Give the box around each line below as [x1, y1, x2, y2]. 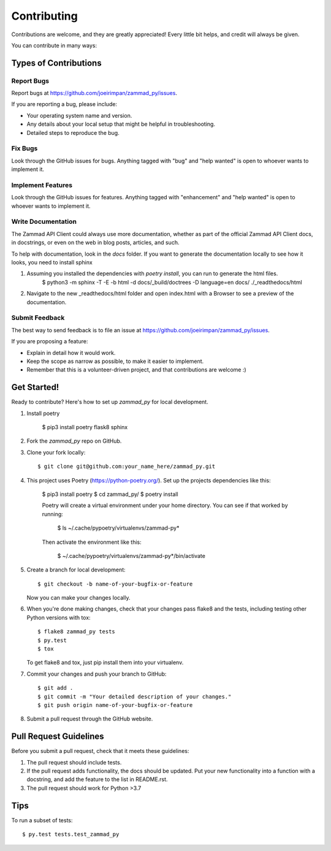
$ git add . [37, 684, 74, 692]
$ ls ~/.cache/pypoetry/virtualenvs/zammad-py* [57, 524, 180, 532]
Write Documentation [11, 218, 77, 226]
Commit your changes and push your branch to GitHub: [26, 670, 167, 677]
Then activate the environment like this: [42, 538, 142, 546]
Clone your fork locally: [26, 448, 86, 456]
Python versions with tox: [26, 614, 91, 621]
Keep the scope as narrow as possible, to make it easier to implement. [26, 357, 204, 365]
